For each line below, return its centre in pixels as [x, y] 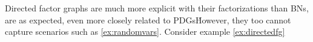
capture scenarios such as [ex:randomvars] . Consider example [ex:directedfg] [145, 31]
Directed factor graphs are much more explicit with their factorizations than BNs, [157, 8]
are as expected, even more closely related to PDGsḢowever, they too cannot [148, 19]
